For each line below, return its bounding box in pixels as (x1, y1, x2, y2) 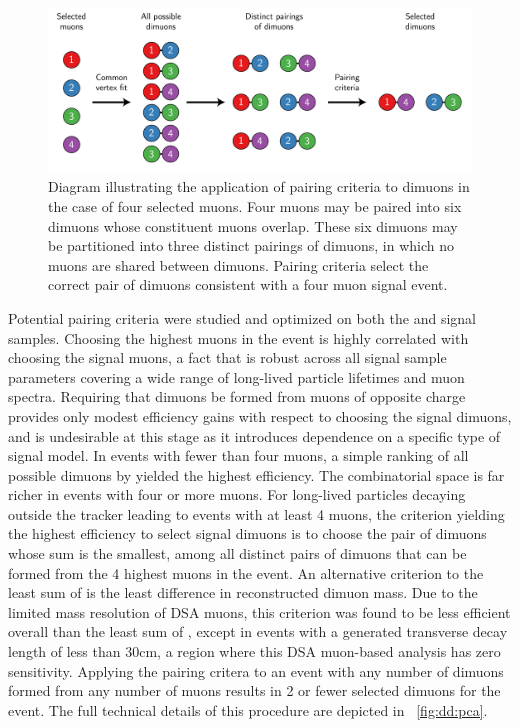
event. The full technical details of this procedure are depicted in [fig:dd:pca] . (8, 699, 488, 720)
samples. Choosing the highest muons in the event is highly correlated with (8, 327, 469, 348)
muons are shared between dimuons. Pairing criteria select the (48, 254, 429, 275)
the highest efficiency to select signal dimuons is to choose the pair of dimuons (8, 523, 487, 544)
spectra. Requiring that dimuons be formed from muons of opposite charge (8, 386, 466, 407)
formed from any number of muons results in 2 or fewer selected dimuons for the (8, 680, 501, 701)
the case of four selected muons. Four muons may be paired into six (48, 195, 462, 216)
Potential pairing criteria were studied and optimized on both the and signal (8, 307, 476, 328)
